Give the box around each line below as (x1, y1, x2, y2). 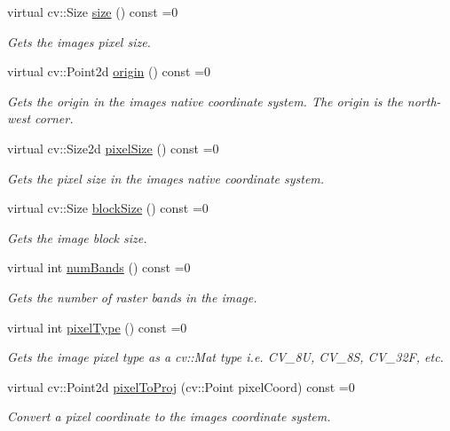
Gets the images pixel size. (7, 32, 151, 51)
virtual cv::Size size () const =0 (7, 3, 178, 20)
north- (407, 91, 441, 110)
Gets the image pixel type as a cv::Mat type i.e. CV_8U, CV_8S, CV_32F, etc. (7, 348, 444, 366)
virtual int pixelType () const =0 (7, 317, 187, 336)
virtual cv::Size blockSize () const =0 (7, 199, 209, 217)
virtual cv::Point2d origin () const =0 (7, 62, 211, 81)
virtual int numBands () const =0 (7, 258, 191, 277)
